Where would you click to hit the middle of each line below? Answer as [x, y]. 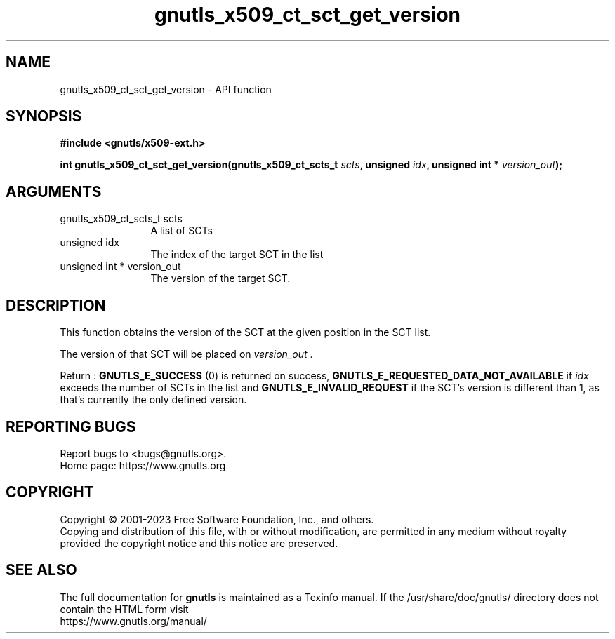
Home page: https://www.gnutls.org [143, 465]
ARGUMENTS [54, 191]
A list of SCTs [181, 231]
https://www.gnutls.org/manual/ [133, 621]
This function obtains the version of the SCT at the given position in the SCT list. [245, 332]
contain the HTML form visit [124, 609]
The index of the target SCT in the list [237, 255]
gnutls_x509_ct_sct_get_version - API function [166, 89]
